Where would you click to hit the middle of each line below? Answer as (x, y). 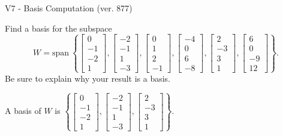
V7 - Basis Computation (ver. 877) (69, 8)
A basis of (23, 111)
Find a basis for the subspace (58, 28)
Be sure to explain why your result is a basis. (88, 78)
